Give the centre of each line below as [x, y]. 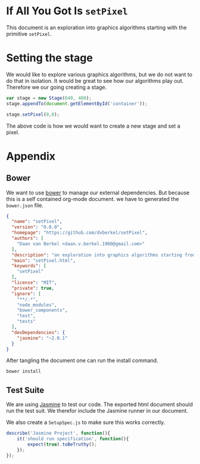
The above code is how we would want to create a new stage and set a [93, 126]
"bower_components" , [42, 310]
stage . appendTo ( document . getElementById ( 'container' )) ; [77, 103]
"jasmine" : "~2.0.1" [42, 338]
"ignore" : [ [26, 293]
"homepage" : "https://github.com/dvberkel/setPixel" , [79, 233]
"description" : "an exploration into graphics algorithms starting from [104, 255]
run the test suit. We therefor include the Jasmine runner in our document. [97, 411]
